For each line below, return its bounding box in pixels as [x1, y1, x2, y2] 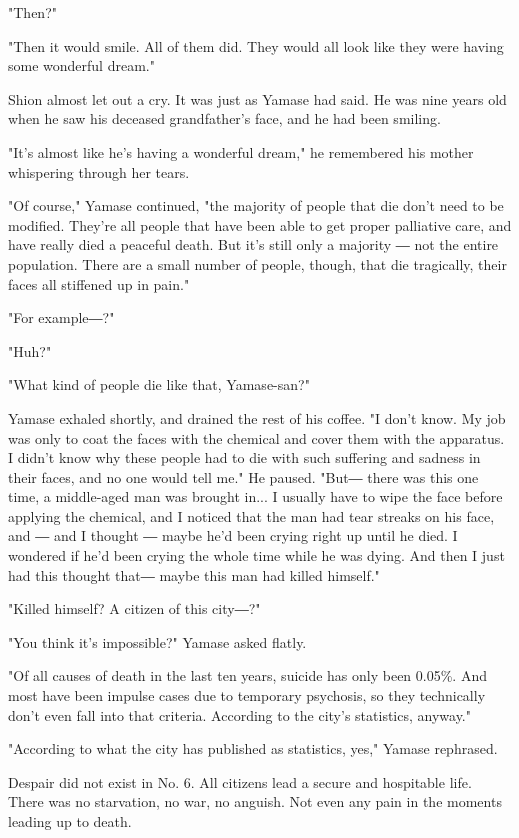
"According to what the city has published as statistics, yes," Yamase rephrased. [8, 738, 498, 759]
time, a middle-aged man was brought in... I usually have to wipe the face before [8, 486, 503, 507]
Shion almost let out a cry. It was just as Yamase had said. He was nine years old [8, 88, 507, 109]
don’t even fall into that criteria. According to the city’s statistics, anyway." [8, 704, 471, 725]
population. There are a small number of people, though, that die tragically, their [8, 253, 507, 274]
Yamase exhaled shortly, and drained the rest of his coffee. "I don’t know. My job [8, 407, 506, 428]
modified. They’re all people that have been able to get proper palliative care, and [8, 214, 512, 235]
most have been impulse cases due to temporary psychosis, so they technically [8, 685, 486, 706]
